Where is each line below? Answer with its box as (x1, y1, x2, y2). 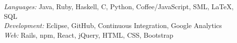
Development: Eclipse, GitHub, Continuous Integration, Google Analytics (4, 20, 222, 30)
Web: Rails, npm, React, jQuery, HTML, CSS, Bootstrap (4, 29, 173, 40)
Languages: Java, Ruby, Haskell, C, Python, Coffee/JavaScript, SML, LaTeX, (4, 1, 234, 11)
